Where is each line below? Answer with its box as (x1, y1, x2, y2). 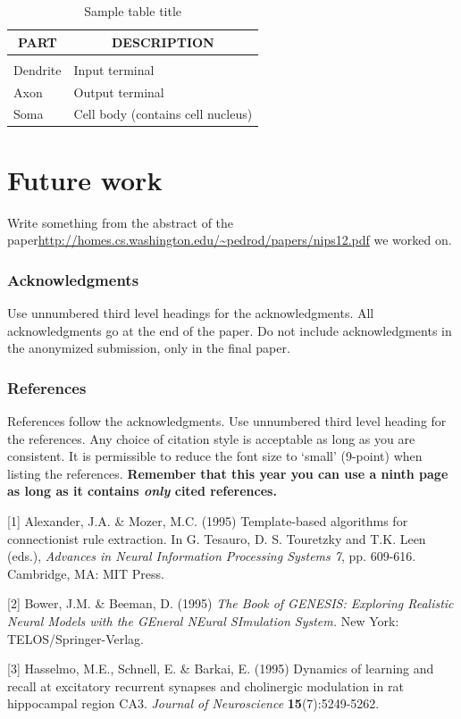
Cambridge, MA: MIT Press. (7, 564, 164, 582)
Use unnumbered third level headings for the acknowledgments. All (7, 304, 374, 322)
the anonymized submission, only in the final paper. (7, 339, 290, 357)
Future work (7, 161, 163, 197)
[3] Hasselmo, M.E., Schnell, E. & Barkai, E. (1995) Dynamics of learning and (7, 659, 434, 678)
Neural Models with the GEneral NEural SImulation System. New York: (7, 611, 399, 630)
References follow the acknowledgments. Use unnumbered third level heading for (7, 412, 447, 430)
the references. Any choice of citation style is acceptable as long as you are (7, 429, 415, 447)
